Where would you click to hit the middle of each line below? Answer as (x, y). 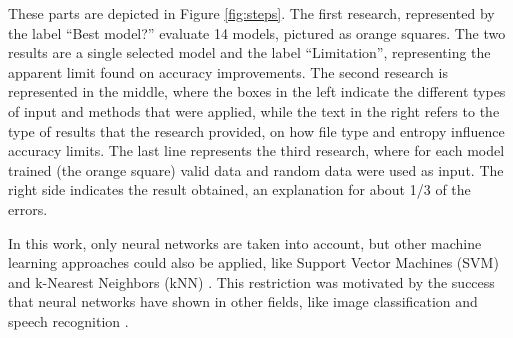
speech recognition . (68, 320)
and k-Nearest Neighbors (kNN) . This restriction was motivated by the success (251, 281)
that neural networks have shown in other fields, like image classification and (243, 301)
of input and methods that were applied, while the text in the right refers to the (254, 110)
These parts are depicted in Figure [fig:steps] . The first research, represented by (251, 13)
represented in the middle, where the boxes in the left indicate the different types (257, 91)
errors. (28, 208)
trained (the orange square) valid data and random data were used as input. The (256, 169)
